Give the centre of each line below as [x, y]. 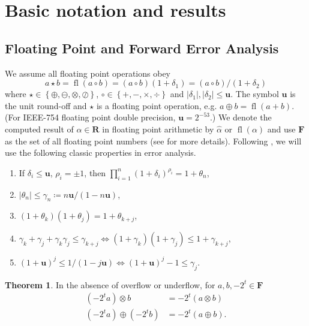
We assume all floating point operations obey [88, 73]
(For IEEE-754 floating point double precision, [90, 117]
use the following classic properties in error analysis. [100, 153]
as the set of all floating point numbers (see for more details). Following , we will [153, 141]
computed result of [39, 129]
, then [95, 172]
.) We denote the [241, 117]
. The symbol [255, 94]
